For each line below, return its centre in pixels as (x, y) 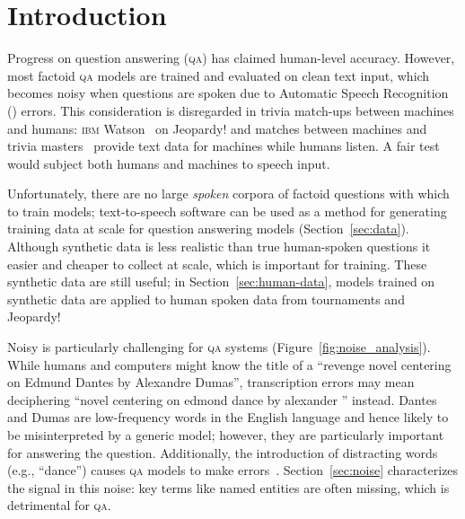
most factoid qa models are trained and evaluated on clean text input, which (219, 75)
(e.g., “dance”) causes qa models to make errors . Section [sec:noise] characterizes (233, 470)
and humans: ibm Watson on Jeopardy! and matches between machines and (217, 128)
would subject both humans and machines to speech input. (169, 163)
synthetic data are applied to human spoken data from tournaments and (206, 299)
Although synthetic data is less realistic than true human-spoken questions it (219, 246)
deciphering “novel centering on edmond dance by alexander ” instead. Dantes (222, 399)
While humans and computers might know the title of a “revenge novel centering (229, 364)
